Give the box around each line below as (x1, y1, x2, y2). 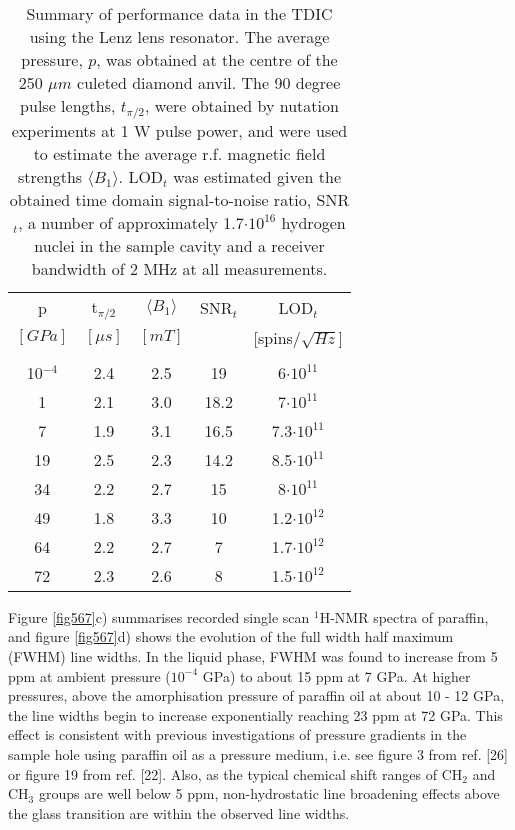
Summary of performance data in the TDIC (26, 2, 333, 25)
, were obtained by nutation (145, 94, 339, 117)
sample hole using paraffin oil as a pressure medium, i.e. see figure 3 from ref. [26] (8, 744, 508, 765)
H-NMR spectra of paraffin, (319, 606, 489, 627)
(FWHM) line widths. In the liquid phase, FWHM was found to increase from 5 (8, 646, 498, 667)
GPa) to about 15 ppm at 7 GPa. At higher (202, 665, 471, 686)
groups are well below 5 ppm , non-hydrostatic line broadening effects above (38, 783, 500, 804)
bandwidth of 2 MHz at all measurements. (31, 256, 328, 280)
